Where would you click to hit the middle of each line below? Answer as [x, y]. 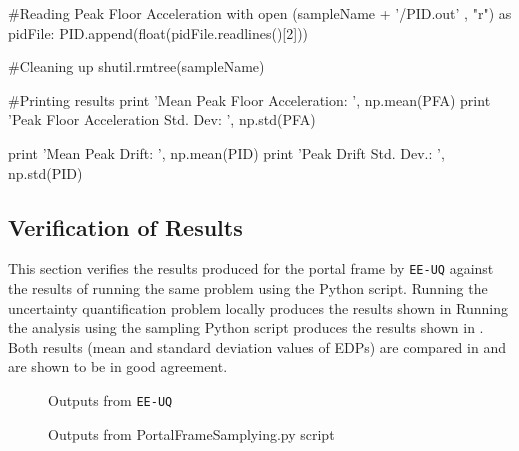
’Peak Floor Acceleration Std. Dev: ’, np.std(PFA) [162, 119]
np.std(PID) [45, 172]
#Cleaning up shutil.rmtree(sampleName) [136, 66]
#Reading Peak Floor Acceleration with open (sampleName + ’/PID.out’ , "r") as [260, 13]
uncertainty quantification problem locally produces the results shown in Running [258, 307]
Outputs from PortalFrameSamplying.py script [191, 433]
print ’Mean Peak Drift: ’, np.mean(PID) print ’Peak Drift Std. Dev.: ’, [226, 152]
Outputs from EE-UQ [110, 399]
